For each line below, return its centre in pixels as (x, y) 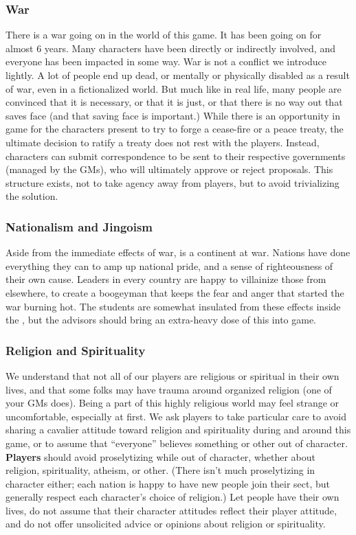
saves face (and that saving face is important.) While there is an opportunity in (173, 115)
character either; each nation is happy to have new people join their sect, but (168, 483)
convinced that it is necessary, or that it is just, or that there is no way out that (174, 102)
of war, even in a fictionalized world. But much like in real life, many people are (174, 88)
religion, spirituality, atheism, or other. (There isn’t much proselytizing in (160, 470)
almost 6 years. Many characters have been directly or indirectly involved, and (170, 48)
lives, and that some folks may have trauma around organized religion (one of (169, 389)
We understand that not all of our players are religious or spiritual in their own (173, 375)
